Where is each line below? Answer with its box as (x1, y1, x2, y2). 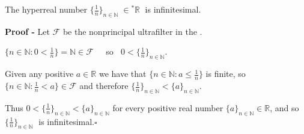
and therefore (79, 79, 129, 92)
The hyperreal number (5, 3, 88, 15)
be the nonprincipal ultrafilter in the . (62, 25, 202, 37)
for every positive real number (112, 101, 223, 114)
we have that (99, 67, 147, 80)
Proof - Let (5, 25, 50, 37)
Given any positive (5, 67, 74, 80)
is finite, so (205, 67, 246, 80)
